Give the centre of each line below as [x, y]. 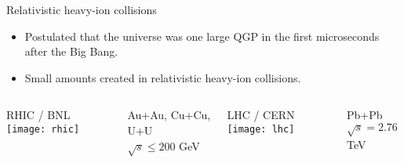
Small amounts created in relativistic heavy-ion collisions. [163, 77]
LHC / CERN [261, 115]
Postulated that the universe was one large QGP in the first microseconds [202, 36]
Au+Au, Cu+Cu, [169, 115]
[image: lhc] [261, 129]
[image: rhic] [43, 129]
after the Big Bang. [71, 51]
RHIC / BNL [38, 115]
